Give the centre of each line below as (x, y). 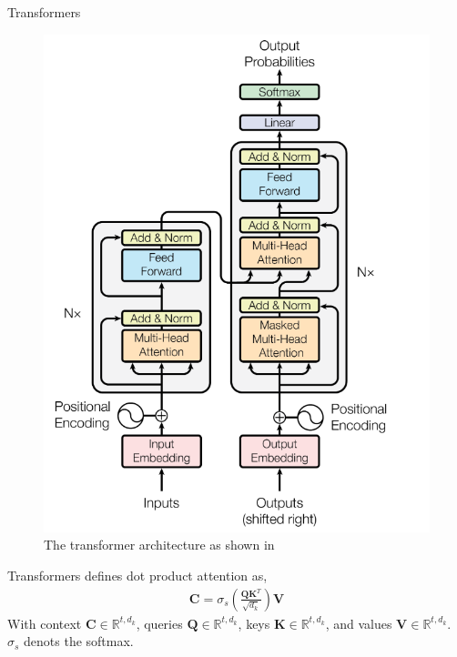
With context (45, 623)
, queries (159, 623)
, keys (254, 623)
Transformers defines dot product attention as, (137, 575)
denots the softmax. (79, 641)
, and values (359, 623)
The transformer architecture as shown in (159, 545)
